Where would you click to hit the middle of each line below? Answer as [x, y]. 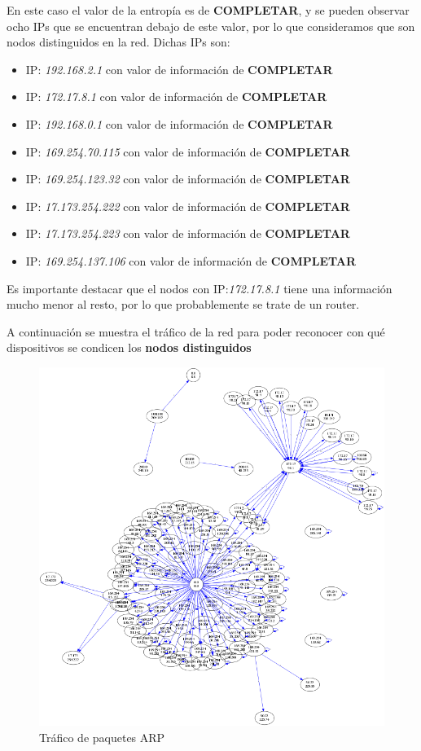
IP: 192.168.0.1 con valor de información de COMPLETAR [179, 123]
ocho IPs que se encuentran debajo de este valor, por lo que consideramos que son [211, 26]
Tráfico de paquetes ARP [102, 738]
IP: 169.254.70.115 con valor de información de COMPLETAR [188, 151]
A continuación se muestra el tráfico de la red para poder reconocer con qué [196, 331]
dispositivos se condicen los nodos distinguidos [129, 347]
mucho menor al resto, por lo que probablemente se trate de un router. [183, 304]
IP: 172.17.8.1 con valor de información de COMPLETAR [176, 97]
